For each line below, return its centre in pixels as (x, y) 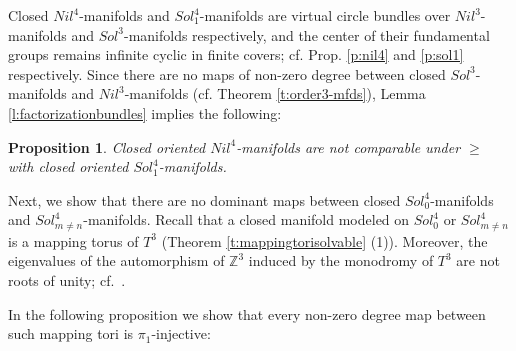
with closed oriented (68, 166)
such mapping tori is (71, 333)
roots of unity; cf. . (67, 279)
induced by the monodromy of (341, 260)
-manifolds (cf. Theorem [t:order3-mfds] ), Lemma (275, 93)
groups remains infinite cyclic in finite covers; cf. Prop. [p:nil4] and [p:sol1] (236, 54)
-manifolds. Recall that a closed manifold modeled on (246, 219)
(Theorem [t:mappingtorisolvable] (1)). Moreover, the (324, 240)
